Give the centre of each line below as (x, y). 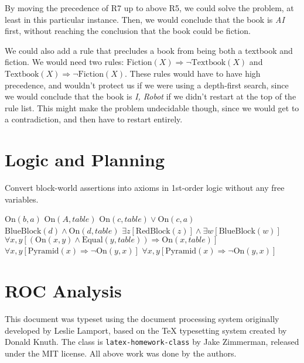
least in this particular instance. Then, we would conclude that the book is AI (145, 19)
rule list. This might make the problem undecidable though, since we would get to (152, 107)
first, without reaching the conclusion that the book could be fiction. (128, 31)
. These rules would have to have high (193, 73)
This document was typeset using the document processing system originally (142, 319)
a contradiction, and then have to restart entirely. (94, 119)
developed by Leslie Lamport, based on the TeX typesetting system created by (146, 330)
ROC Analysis (63, 291)
